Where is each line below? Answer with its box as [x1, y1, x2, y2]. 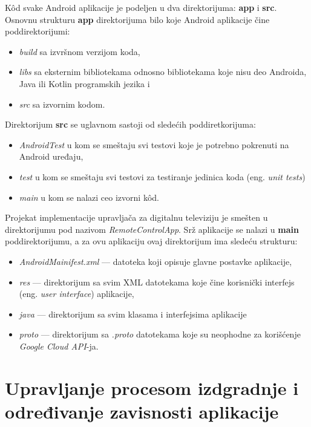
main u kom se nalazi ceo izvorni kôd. [19, 191, 159, 203]
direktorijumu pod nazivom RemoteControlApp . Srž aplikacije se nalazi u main [5, 223, 299, 235]
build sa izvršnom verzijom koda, [19, 45, 140, 57]
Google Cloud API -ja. [19, 339, 99, 352]
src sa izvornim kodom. [19, 97, 105, 110]
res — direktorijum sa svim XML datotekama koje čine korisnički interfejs [19, 275, 295, 288]
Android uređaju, [19, 150, 83, 163]
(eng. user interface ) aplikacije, [19, 287, 134, 300]
